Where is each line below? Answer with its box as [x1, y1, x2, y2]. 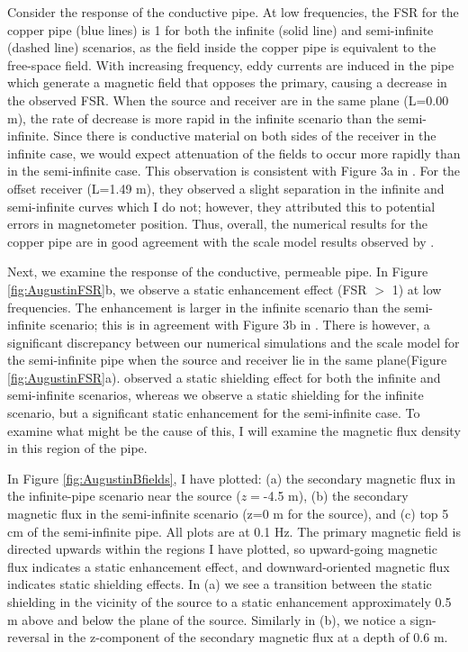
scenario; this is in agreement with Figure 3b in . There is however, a [49, 315, 430, 334]
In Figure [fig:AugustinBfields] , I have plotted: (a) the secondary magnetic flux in [7, 468, 456, 487]
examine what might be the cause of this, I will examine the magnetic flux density [7, 421, 461, 439]
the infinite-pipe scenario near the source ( [7, 486, 241, 505]
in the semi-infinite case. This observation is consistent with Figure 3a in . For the [7, 161, 461, 180]
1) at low [391, 279, 442, 298]
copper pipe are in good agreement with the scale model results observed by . [7, 231, 435, 250]
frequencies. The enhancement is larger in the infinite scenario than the [7, 297, 400, 316]
